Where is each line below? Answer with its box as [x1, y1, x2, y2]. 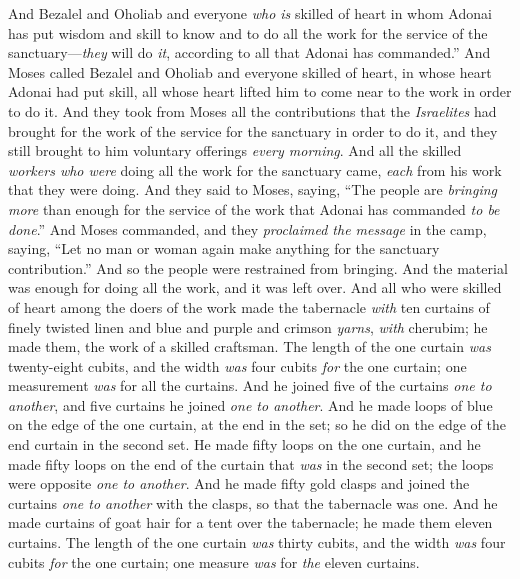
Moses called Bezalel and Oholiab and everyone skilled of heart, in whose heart [8, 61, 492, 82]
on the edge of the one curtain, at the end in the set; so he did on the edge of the [8, 414, 506, 435]
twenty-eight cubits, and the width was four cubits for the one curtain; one [8, 355, 467, 376]
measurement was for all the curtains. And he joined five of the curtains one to [8, 375, 492, 396]
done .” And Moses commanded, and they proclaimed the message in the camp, [8, 218, 487, 239]
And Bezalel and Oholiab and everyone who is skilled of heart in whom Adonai [8, 3, 492, 23]
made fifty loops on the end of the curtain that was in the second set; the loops [8, 453, 494, 474]
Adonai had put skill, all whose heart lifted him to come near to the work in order [8, 81, 512, 102]
